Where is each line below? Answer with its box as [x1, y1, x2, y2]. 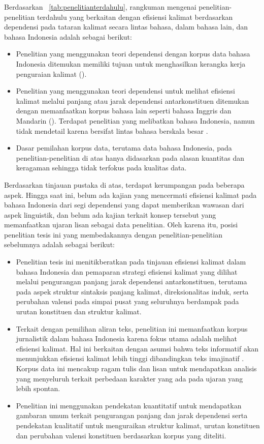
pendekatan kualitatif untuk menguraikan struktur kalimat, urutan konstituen [16, 420, 260, 430]
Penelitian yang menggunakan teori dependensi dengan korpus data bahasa [16, 48, 250, 59]
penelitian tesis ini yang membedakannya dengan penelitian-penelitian [4, 229, 222, 240]
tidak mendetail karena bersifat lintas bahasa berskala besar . [16, 125, 208, 136]
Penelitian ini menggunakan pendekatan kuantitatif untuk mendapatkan [16, 400, 242, 410]
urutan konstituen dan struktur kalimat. [16, 306, 142, 317]
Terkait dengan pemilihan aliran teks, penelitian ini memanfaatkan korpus [16, 323, 248, 334]
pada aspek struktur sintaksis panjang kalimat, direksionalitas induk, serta [16, 286, 249, 297]
